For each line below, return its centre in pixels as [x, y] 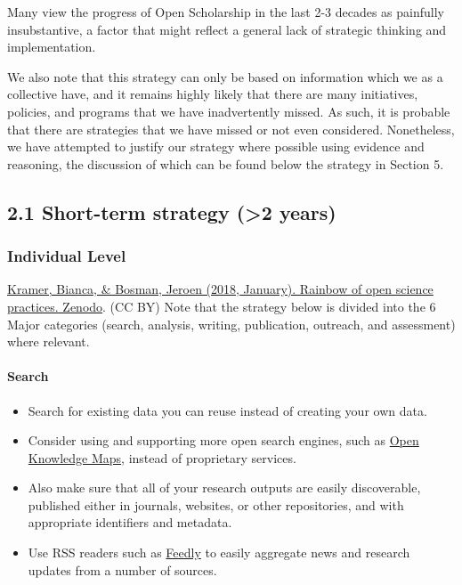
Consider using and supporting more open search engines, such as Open [223, 440]
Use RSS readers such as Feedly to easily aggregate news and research [219, 552]
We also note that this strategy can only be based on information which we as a [225, 76]
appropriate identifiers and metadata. [130, 522]
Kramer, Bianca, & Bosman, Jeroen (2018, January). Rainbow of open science [220, 289]
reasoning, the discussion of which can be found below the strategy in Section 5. [226, 163]
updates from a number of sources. [122, 569]
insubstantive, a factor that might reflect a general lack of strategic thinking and [227, 29]
